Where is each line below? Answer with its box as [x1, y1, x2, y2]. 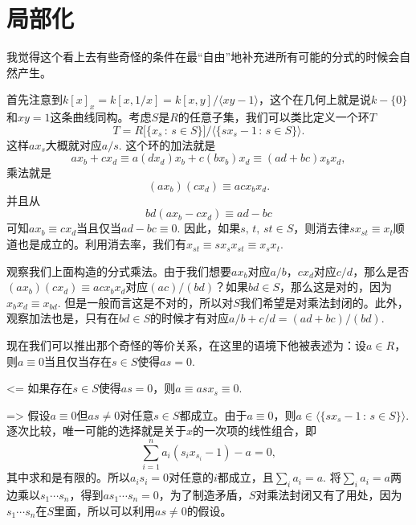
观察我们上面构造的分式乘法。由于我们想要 [6, 262, 231, 279]
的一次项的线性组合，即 [193, 422, 317, 439]
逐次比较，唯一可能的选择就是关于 [6, 422, 186, 439]
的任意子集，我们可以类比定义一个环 [177, 109, 369, 125]
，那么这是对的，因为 [279, 278, 393, 295]
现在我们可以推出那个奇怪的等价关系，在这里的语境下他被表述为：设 [6, 337, 366, 354]
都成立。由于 [179, 406, 247, 423]
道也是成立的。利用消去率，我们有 [6, 236, 186, 252]
